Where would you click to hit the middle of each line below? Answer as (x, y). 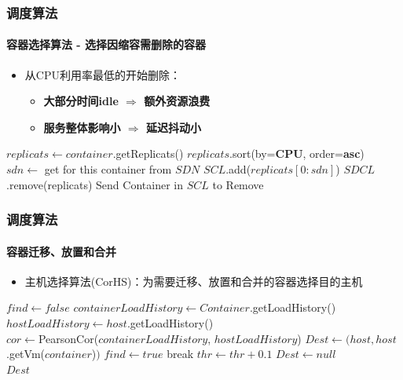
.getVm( (26, 354)
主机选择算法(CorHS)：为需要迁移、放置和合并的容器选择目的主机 (194, 281)
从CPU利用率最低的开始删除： (103, 74)
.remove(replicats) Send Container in (95, 184)
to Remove (238, 184)
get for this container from (108, 169)
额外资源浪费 (177, 101)
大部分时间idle (81, 101)
